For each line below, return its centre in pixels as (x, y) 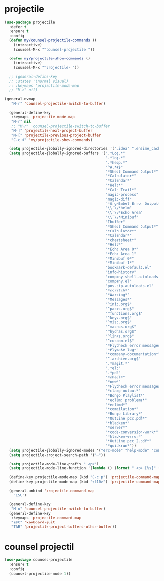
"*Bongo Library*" (124, 414)
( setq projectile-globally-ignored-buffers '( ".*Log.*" (67, 153)
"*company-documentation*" (133, 354)
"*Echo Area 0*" (122, 249)
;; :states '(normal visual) (39, 81)
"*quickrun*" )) (121, 446)
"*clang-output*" (123, 391)
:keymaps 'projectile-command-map (46, 518)
